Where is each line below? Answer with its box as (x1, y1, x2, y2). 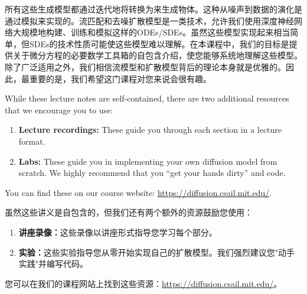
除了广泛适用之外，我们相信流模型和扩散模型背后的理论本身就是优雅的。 (5, 60, 286, 73)
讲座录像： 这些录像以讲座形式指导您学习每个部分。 (18, 226, 217, 238)
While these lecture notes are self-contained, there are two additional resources (5, 92, 289, 104)
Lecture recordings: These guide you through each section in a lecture (18, 123, 282, 136)
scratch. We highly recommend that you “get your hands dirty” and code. (18, 166, 286, 179)
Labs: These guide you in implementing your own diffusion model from (18, 155, 277, 167)
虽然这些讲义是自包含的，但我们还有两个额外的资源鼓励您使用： (5, 206, 253, 218)
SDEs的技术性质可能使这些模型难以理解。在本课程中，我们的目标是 (29, 37, 289, 50)
